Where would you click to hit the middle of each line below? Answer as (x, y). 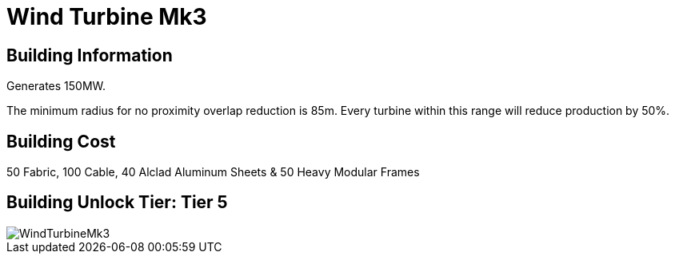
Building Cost (61, 141)
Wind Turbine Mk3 (107, 17)
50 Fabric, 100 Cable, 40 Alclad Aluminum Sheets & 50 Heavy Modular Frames (213, 172)
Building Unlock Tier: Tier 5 (117, 203)
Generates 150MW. (56, 86)
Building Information (90, 55)
